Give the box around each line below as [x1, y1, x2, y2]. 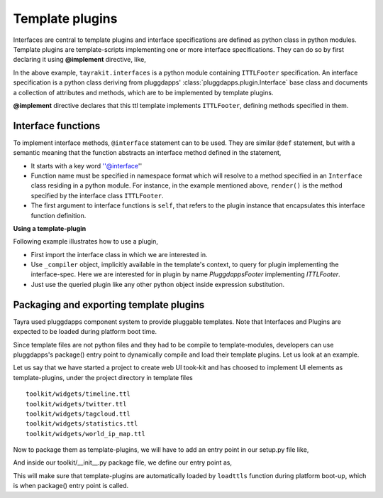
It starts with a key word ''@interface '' [30, 161, 143, 170]
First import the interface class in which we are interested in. [30, 250, 208, 259]
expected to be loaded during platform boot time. [13, 328, 157, 336]
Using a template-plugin [13, 224, 87, 232]
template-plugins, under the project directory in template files [13, 373, 193, 381]
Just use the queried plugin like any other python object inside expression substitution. [30, 280, 285, 288]
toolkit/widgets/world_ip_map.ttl [26, 430, 145, 438]
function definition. [30, 211, 87, 220]
